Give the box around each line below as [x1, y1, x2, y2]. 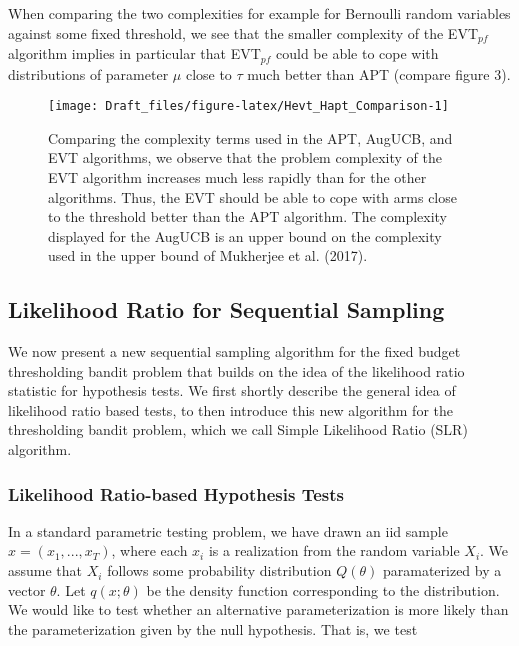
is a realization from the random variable [208, 540, 460, 561]
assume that [8, 560, 83, 581]
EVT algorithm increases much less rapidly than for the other [48, 166, 427, 187]
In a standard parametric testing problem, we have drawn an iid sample [8, 520, 448, 541]
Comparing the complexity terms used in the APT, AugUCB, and [48, 127, 453, 148]
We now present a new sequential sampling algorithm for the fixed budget [8, 341, 461, 362]
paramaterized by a [382, 560, 502, 581]
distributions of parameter [8, 63, 169, 84]
